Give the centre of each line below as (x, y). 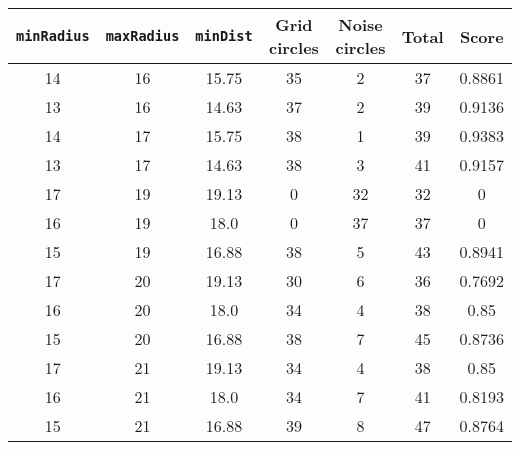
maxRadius (142, 36)
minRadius (53, 36)
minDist (224, 36)
